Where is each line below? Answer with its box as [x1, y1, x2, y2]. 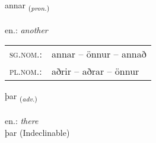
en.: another [5, 23, 48, 36]
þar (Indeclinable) [5, 126, 70, 138]
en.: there [5, 115, 39, 127]
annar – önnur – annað [52, 47, 147, 61]
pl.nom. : [9, 64, 42, 78]
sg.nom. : [9, 47, 42, 61]
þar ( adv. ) [5, 90, 37, 104]
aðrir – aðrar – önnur [52, 64, 139, 78]
